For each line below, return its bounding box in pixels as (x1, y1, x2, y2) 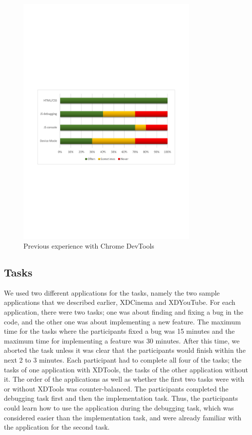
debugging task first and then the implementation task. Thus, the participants (4, 393, 238, 403)
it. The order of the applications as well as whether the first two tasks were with (4, 374, 245, 384)
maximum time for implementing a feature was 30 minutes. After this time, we (4, 335, 240, 345)
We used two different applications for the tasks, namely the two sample (4, 287, 220, 298)
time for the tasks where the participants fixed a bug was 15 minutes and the (4, 326, 235, 336)
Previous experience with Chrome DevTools (23, 240, 154, 251)
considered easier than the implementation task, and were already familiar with (4, 412, 242, 422)
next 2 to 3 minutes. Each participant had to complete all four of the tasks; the (4, 354, 242, 365)
